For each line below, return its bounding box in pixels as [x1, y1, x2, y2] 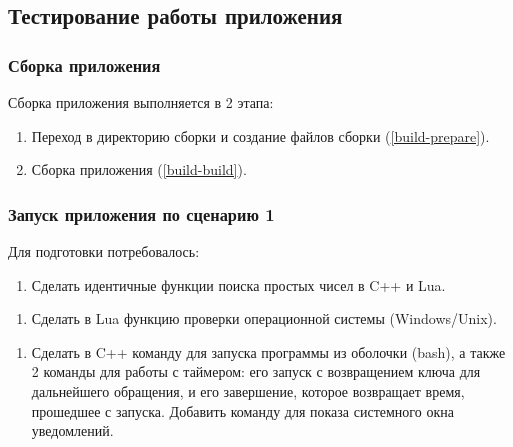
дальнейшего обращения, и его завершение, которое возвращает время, [31, 380, 465, 401]
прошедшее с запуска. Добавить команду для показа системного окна [31, 400, 454, 421]
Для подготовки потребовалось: [8, 241, 200, 261]
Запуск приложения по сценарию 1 [8, 201, 275, 226]
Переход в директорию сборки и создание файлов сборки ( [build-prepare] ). [31, 125, 490, 146]
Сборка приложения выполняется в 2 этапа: [8, 92, 274, 112]
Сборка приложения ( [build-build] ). [31, 159, 247, 180]
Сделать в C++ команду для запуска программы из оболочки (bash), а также [31, 341, 506, 362]
